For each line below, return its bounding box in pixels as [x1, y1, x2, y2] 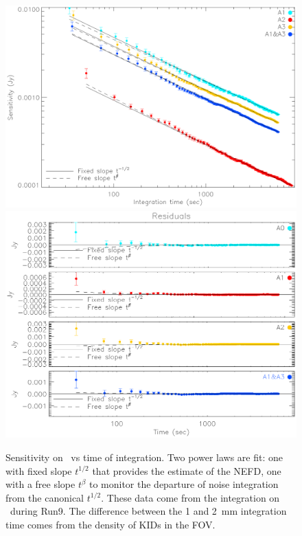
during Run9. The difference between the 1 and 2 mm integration [10, 504, 287, 518]
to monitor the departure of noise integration [89, 477, 279, 491]
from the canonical [5, 490, 84, 504]
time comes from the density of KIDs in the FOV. [5, 517, 216, 531]
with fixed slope [5, 463, 72, 478]
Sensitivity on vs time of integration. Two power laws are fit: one [5, 450, 283, 464]
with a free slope [5, 477, 75, 491]
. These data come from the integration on [101, 490, 280, 504]
